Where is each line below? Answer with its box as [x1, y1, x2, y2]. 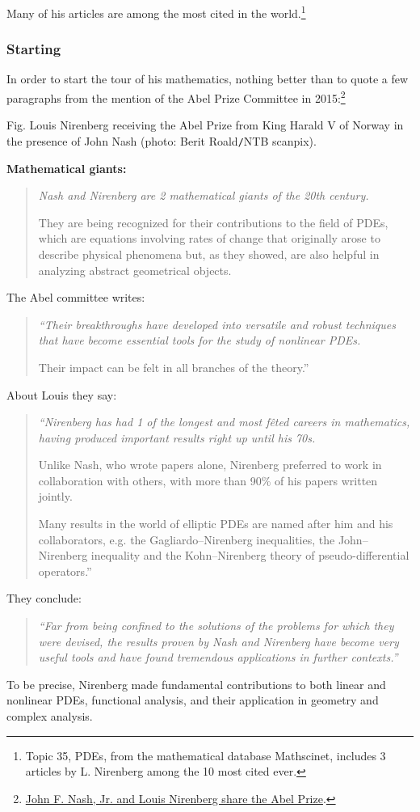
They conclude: [6, 590, 82, 607]
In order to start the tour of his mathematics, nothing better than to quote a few [6, 70, 409, 87]
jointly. [38, 488, 73, 505]
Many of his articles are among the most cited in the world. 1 [6, 2, 306, 21]
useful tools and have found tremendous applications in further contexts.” [38, 649, 398, 666]
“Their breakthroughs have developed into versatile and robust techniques [38, 315, 396, 332]
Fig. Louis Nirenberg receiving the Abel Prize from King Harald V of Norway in [6, 116, 404, 133]
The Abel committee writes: [6, 289, 145, 306]
